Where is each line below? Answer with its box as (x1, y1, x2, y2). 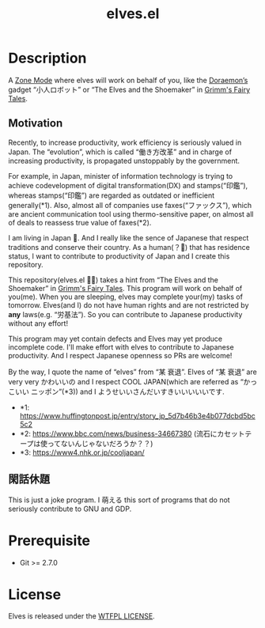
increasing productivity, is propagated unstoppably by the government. (8, 156, 240, 165)
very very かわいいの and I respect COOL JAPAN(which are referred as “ (8, 376, 244, 386)
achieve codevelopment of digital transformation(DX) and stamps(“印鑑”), (8, 180, 248, 190)
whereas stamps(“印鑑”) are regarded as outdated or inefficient (8, 191, 215, 200)
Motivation (8, 116, 63, 131)
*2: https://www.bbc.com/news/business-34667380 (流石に (19, 429, 218, 438)
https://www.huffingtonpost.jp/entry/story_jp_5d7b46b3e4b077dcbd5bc (19, 410, 256, 420)
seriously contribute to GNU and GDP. (8, 504, 132, 513)
